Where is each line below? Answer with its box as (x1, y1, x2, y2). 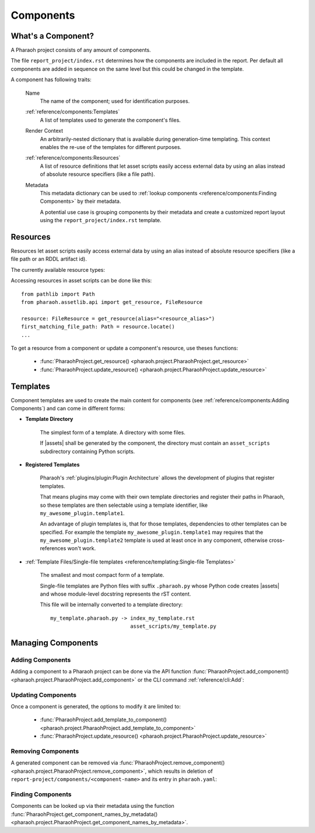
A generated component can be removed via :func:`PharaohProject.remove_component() (10, 759, 225, 766)
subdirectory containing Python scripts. (40, 448, 135, 455)
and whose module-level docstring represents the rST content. (40, 590, 191, 597)
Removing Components (10, 747, 79, 755)
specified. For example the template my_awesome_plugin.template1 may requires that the (40, 528, 264, 535)
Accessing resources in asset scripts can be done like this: (10, 277, 152, 284)
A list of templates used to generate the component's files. (40, 116, 181, 123)
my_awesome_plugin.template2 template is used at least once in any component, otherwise (40, 537, 268, 544)
